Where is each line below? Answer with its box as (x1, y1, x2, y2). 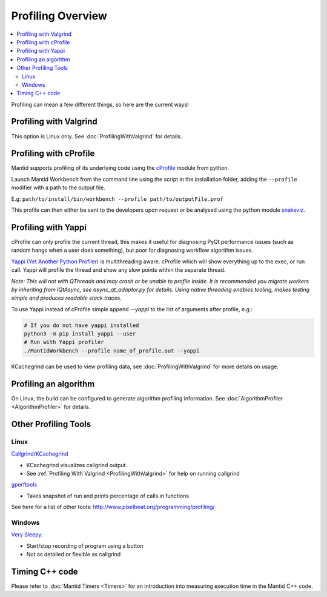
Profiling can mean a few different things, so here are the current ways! (11, 101, 189, 108)
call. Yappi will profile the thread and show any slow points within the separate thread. (11, 266, 226, 274)
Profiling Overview (11, 9, 107, 22)
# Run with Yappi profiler (24, 339, 104, 346)
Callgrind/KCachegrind (11, 450, 68, 457)
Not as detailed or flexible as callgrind (26, 551, 121, 558)
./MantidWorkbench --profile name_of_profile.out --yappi (24, 347, 200, 354)
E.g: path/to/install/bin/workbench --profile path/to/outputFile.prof (11, 195, 224, 203)
